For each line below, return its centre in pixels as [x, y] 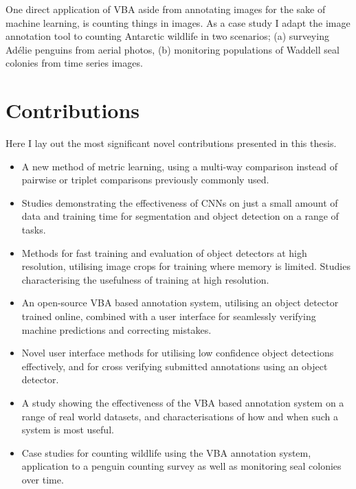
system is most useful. [68, 430]
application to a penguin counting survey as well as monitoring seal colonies [181, 466]
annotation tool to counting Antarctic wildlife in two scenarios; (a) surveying [167, 36]
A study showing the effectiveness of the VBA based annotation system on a [183, 402]
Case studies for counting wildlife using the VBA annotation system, [166, 452]
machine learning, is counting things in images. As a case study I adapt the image [178, 22]
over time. [43, 479]
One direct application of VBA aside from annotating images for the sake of [166, 9]
